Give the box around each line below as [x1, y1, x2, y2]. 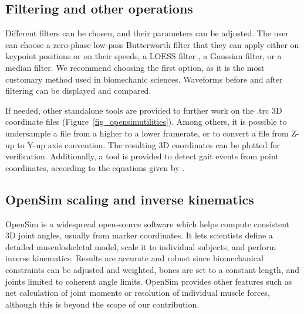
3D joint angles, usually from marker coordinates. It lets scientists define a [5, 229, 273, 241]
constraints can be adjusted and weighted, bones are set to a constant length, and [5, 263, 300, 275]
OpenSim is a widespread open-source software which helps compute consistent [5, 217, 290, 230]
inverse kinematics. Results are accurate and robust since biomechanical [5, 252, 264, 264]
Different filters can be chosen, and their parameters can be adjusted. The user [5, 27, 289, 39]
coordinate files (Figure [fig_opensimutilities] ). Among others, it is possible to [5, 115, 287, 128]
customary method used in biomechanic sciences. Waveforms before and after [5, 73, 283, 85]
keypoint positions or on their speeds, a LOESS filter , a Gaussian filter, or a [5, 50, 282, 62]
